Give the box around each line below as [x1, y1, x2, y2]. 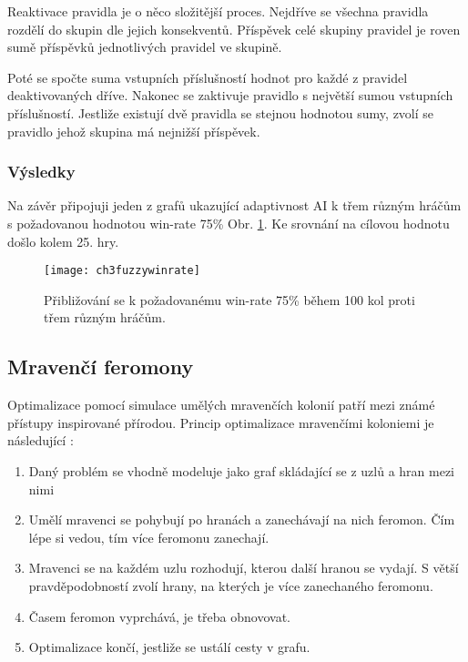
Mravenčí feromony [7, 352, 194, 381]
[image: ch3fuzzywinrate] [44, 264, 200, 278]
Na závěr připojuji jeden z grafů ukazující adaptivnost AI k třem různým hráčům [7, 196, 462, 215]
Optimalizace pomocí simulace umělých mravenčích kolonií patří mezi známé [7, 395, 435, 414]
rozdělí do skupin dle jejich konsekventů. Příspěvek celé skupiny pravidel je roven [7, 19, 461, 38]
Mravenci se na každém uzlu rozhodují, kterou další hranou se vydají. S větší [28, 558, 459, 577]
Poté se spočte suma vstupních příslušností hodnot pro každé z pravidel [7, 67, 408, 87]
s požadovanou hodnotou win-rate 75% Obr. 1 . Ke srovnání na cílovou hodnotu [7, 213, 450, 232]
